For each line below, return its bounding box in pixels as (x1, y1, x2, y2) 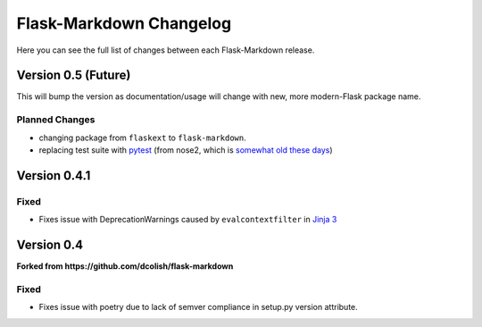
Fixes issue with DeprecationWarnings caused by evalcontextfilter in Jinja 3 (38, 214, 337, 225)
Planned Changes (16, 113, 96, 126)
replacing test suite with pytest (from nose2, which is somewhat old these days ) (38, 144, 334, 155)
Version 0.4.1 (16, 168, 91, 183)
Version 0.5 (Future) (16, 68, 131, 83)
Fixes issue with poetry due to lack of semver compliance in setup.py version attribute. (38, 302, 359, 313)
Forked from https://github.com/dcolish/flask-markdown (16, 261, 234, 272)
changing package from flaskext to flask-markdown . (38, 132, 247, 143)
